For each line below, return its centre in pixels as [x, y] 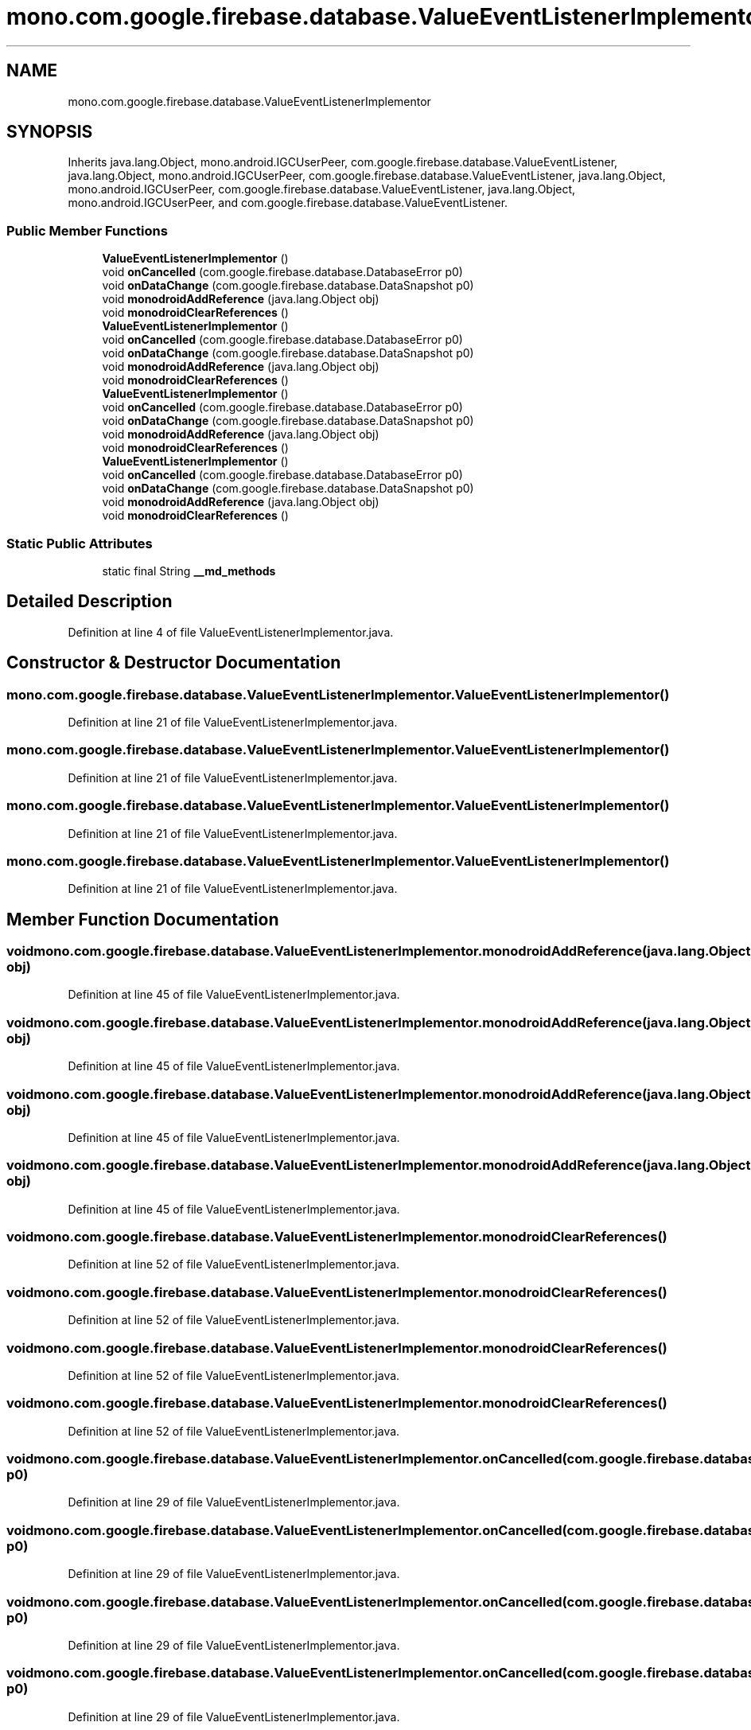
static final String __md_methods [189, 571]
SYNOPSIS [50, 132]
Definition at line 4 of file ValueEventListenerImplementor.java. [231, 632]
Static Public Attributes [80, 543]
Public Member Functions [87, 230]
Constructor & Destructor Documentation [174, 663]
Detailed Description [89, 602]
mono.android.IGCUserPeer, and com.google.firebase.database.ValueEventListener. [288, 203]
